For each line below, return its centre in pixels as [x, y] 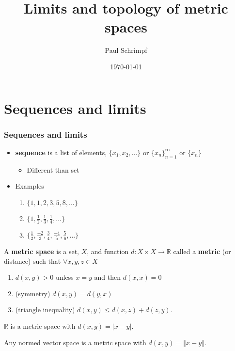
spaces [126, 27]
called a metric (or [202, 251]
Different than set [53, 169]
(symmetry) [33, 293]
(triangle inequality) [45, 310]
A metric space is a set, [41, 251]
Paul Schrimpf [126, 50]
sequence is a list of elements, [61, 152]
